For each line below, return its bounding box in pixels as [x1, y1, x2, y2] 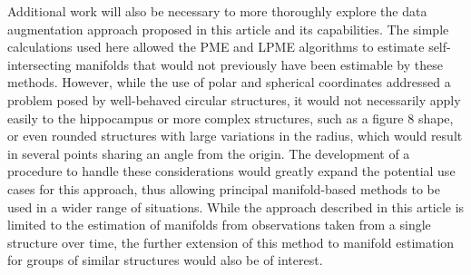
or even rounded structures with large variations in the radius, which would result [7, 126, 463, 145]
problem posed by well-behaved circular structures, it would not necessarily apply [7, 90, 461, 109]
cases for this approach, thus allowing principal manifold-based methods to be [7, 179, 440, 198]
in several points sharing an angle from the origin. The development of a [7, 143, 410, 162]
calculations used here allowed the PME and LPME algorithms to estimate [7, 37, 425, 56]
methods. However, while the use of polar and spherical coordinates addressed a [7, 73, 451, 92]
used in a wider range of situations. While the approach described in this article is [7, 197, 465, 216]
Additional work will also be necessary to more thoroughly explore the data [7, 2, 427, 20]
